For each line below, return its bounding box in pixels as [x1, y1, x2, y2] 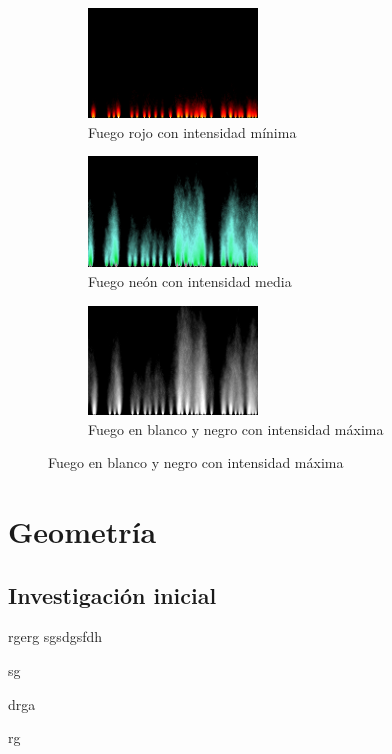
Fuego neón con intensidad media [88, 271, 292, 291]
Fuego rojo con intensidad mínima [88, 121, 297, 142]
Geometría [8, 510, 157, 551]
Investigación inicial [8, 579, 217, 610]
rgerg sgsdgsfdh [8, 626, 103, 647]
